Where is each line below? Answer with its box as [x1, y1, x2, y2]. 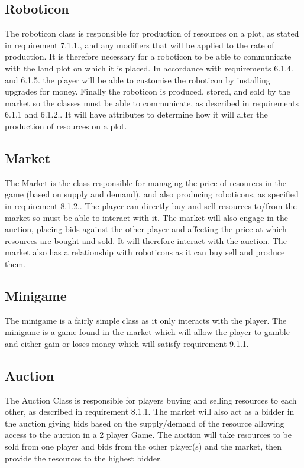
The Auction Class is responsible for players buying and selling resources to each [5, 394, 297, 406]
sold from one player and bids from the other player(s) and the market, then [5, 440, 282, 453]
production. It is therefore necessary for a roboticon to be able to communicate [5, 50, 292, 63]
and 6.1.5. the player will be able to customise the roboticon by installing [5, 73, 270, 86]
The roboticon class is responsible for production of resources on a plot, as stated [5, 27, 299, 40]
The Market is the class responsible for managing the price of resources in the [5, 176, 286, 188]
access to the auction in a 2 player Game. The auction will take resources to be [5, 428, 292, 441]
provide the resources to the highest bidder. [5, 451, 163, 464]
